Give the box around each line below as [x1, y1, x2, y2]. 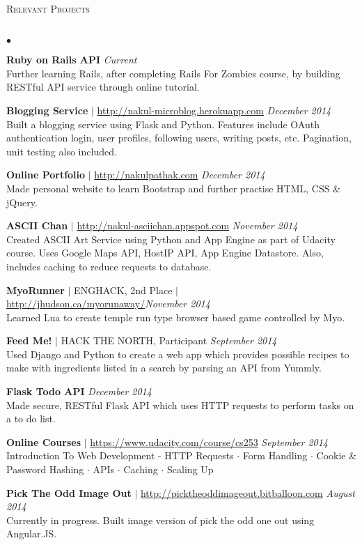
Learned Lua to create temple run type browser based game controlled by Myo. [6, 309, 345, 324]
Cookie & [316, 448, 357, 463]
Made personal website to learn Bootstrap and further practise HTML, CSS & [6, 181, 341, 195]
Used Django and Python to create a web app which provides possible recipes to [6, 346, 349, 361]
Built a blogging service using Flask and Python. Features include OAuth [6, 116, 320, 131]
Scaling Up [167, 462, 214, 477]
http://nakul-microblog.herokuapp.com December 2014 [97, 102, 331, 117]
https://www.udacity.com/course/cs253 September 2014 [90, 434, 329, 449]
